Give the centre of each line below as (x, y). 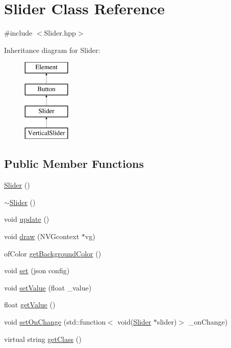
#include (18, 33)
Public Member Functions (74, 164)
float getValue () (30, 304)
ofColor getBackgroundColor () (53, 253)
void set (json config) (37, 270)
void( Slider (134, 322)
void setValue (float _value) (48, 287)
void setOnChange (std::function (55, 322)
